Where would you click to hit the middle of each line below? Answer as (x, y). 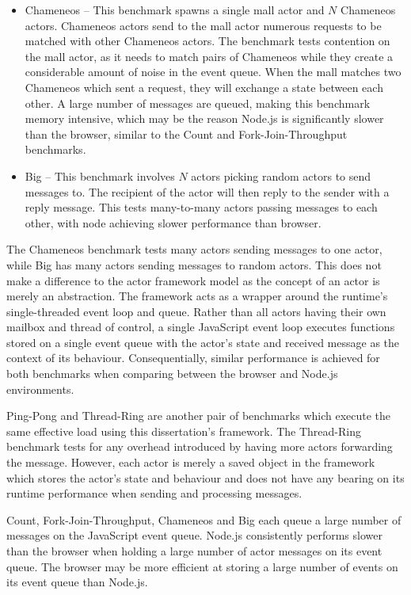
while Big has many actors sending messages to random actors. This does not (194, 264)
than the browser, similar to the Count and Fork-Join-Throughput (186, 133)
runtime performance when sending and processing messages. (154, 493)
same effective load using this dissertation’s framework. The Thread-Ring (184, 431)
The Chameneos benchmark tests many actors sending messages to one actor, (194, 249)
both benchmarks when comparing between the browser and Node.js (172, 374)
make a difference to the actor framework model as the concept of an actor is (193, 280)
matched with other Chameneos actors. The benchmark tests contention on (207, 41)
